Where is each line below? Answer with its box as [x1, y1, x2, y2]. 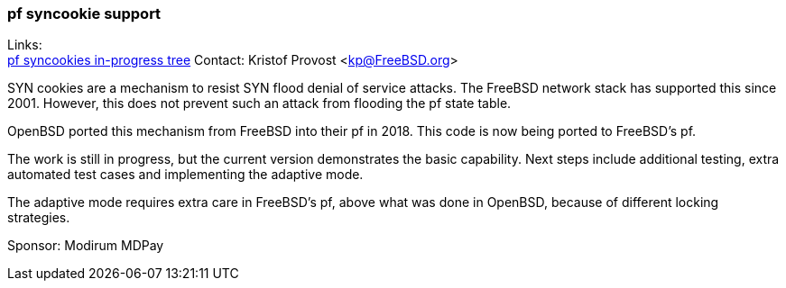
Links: [7, 37, 42, 53]
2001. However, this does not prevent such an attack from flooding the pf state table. [7, 95, 512, 112]
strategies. [7, 210, 70, 226]
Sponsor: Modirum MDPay [7, 238, 164, 254]
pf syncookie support [7, 4, 162, 22]
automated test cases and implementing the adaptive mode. [7, 166, 364, 183]
